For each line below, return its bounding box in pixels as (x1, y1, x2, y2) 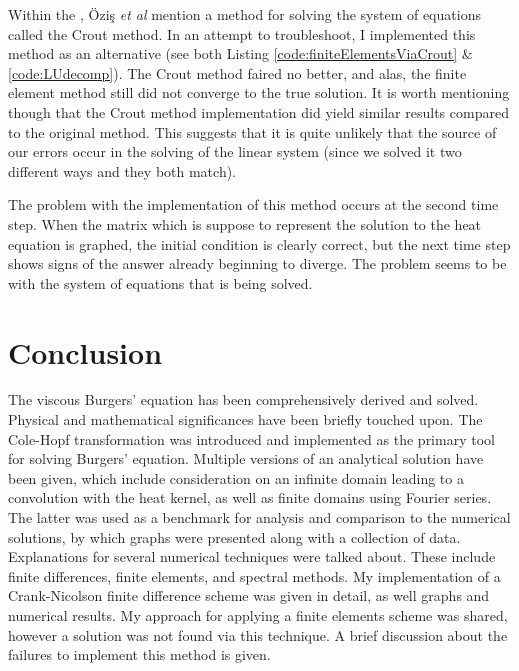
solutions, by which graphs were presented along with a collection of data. (8, 526, 461, 547)
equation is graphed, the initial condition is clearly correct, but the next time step (8, 233, 511, 254)
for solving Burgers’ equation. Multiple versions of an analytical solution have (8, 448, 484, 469)
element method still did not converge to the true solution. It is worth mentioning (8, 82, 510, 103)
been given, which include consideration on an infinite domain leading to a (8, 467, 464, 488)
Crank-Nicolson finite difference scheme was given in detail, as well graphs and (8, 585, 490, 606)
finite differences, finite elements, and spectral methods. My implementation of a (8, 565, 501, 586)
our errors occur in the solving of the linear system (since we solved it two (8, 141, 462, 162)
